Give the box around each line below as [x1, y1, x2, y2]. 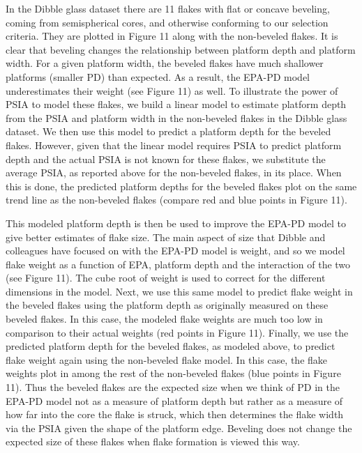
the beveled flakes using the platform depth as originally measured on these [6, 298, 329, 312]
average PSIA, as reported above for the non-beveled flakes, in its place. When [6, 165, 342, 180]
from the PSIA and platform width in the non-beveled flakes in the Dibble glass [6, 110, 347, 125]
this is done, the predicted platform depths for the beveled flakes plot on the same [6, 178, 357, 193]
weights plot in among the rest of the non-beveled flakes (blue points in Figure [6, 366, 341, 381]
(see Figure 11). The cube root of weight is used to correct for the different [6, 270, 326, 285]
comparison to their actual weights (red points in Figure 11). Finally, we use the [6, 325, 349, 339]
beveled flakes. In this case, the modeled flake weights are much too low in [6, 312, 323, 326]
